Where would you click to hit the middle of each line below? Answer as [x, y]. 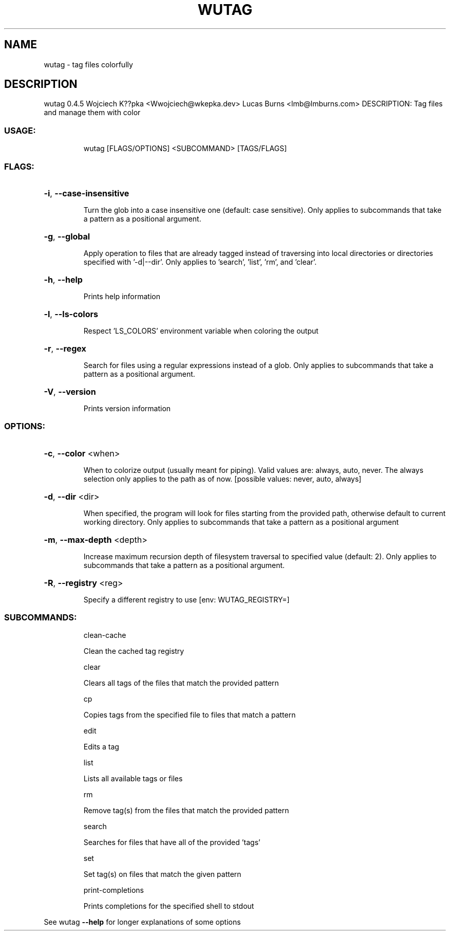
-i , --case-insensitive [87, 193]
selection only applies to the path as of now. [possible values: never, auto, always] [222, 479]
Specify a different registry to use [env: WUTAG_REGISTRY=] [186, 599]
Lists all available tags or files [133, 779]
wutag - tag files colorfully [88, 64]
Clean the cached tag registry [134, 651]
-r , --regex [65, 348]
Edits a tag [101, 747]
